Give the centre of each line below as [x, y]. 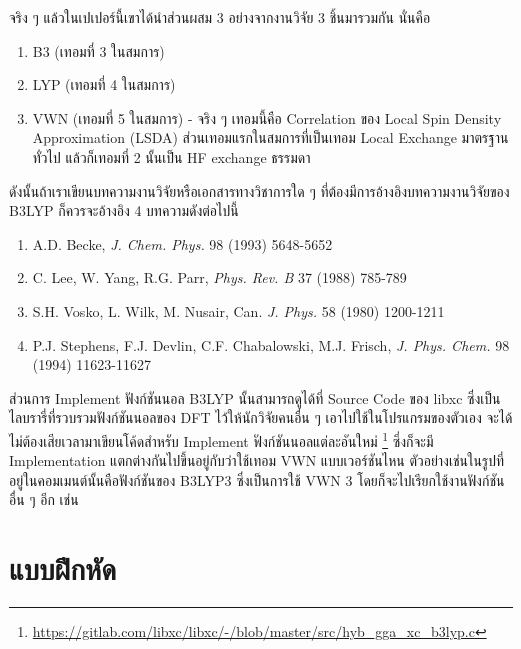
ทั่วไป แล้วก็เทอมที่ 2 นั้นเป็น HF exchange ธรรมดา [171, 156]
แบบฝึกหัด [63, 568]
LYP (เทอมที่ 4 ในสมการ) [104, 84]
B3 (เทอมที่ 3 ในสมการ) [98, 50]
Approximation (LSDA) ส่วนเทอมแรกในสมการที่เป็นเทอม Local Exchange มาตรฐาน [270, 137]
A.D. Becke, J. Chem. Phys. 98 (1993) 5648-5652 [182, 243]
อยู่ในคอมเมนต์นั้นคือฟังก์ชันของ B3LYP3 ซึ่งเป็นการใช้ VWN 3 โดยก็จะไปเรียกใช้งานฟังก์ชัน [257, 479]
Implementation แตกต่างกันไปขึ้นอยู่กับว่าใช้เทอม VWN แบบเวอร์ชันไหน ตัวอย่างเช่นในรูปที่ [256, 460]
